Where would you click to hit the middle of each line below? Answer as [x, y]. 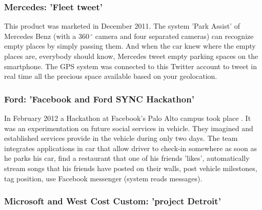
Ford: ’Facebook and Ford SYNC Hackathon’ [99, 99]
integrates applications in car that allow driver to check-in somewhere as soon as [130, 148]
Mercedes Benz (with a [40, 36]
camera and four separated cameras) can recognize [174, 36]
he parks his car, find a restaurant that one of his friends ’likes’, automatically [127, 158]
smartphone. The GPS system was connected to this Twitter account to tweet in [131, 66]
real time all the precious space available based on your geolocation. [111, 76]
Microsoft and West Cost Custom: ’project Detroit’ [113, 201]
